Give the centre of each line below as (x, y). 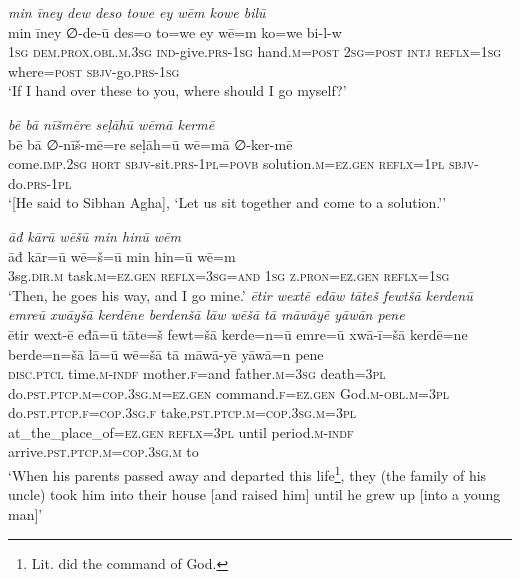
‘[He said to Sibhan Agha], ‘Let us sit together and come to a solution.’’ (227, 202)
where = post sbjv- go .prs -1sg (94, 70)
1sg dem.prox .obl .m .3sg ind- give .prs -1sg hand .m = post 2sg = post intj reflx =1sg (255, 51)
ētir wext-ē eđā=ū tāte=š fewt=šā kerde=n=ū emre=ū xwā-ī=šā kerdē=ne (238, 333)
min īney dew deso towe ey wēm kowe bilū (137, 12)
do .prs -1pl (40, 182)
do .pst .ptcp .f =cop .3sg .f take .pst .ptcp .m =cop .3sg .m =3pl (182, 412)
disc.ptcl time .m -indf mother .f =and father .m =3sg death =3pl (197, 373)
